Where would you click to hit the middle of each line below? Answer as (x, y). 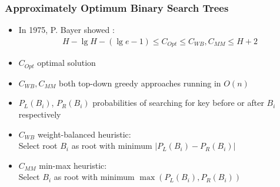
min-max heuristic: (73, 165)
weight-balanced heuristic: (84, 134)
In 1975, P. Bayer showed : (66, 30)
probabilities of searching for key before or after (178, 103)
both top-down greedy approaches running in (140, 83)
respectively (40, 114)
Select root (38, 146)
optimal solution (66, 63)
